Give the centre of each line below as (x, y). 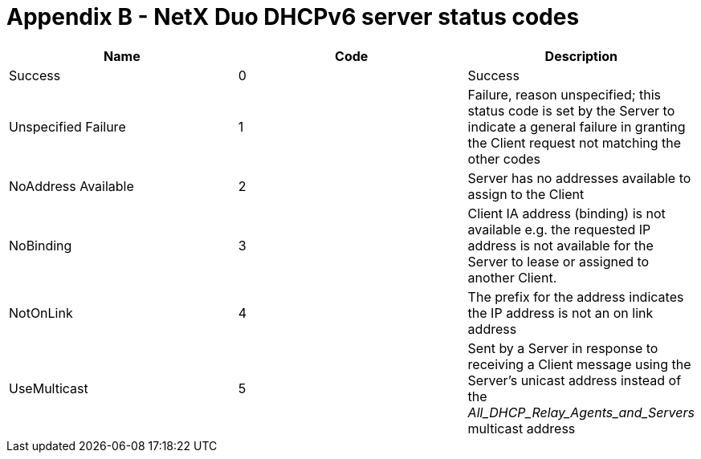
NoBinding (41, 245)
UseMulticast (49, 388)
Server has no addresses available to (579, 178)
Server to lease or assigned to (558, 261)
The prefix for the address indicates (576, 297)
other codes (504, 158)
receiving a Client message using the (579, 364)
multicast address (522, 428)
